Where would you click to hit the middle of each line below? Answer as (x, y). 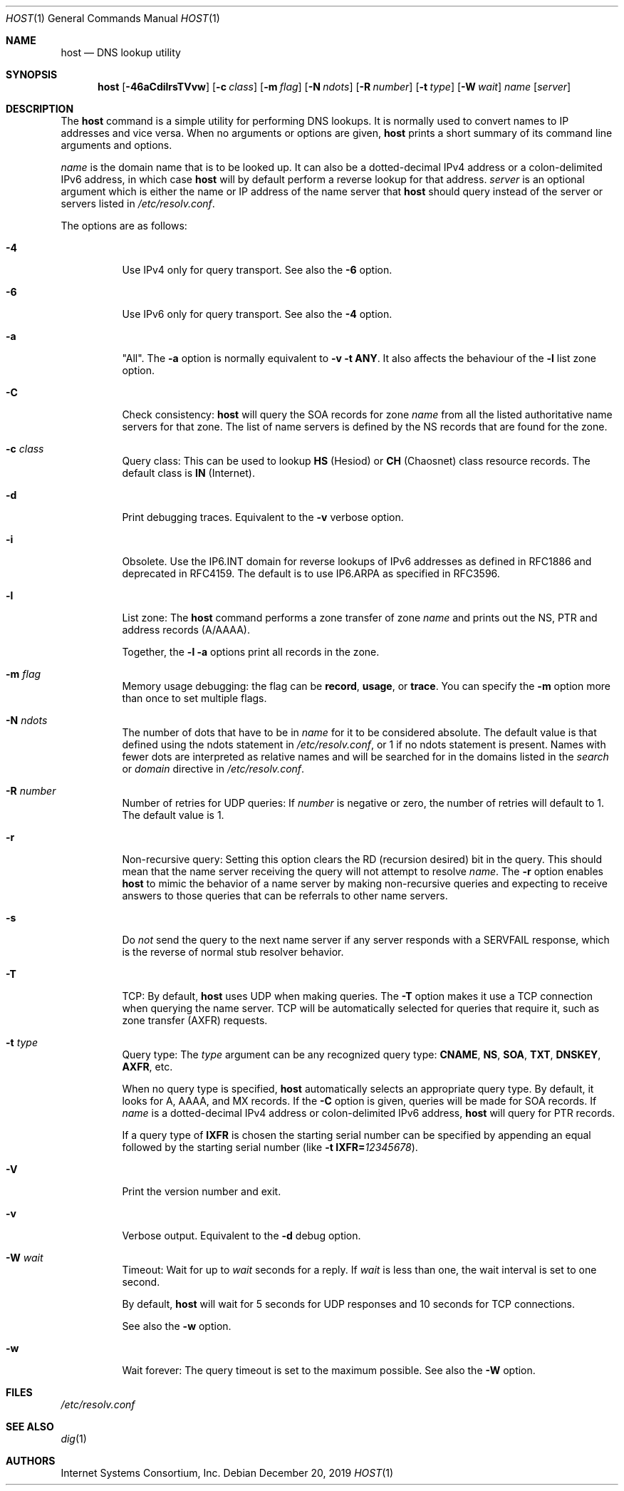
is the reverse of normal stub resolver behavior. (233, 952)
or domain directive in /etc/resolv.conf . (213, 769)
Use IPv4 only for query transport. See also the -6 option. (257, 270)
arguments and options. (116, 145)
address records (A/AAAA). (186, 630)
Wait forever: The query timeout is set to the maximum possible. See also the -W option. (329, 1370)
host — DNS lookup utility (121, 52)
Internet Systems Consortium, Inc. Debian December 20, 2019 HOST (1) (227, 1473)
